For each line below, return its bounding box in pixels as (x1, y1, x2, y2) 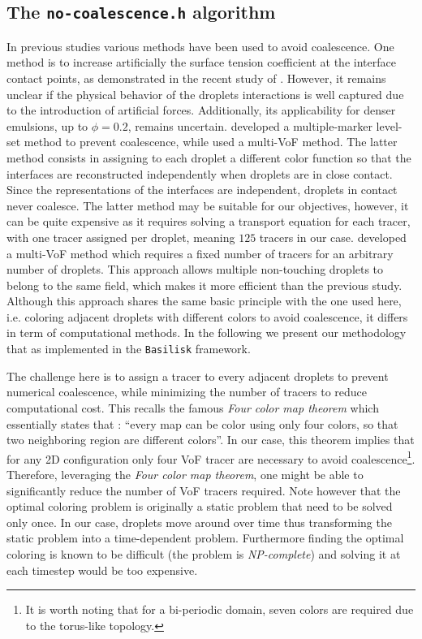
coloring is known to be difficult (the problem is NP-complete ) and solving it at (6, 545, 401, 562)
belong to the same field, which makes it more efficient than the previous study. (6, 276, 403, 293)
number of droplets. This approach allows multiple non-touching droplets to (6, 261, 384, 278)
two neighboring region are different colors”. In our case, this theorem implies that (6, 431, 415, 448)
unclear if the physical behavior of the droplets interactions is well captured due (6, 85, 404, 102)
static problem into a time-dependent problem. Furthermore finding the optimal (6, 529, 404, 546)
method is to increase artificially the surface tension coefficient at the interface (6, 54, 396, 71)
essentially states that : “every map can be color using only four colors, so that (6, 415, 398, 432)
